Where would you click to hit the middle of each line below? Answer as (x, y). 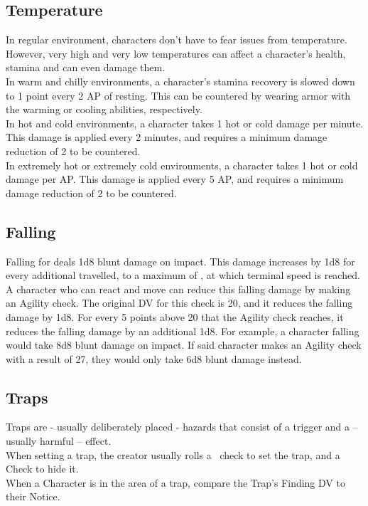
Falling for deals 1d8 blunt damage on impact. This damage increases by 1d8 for (180, 261)
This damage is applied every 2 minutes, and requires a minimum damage (167, 137)
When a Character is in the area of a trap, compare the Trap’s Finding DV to (175, 482)
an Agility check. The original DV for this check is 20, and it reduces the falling (179, 303)
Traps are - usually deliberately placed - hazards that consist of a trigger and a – (182, 427)
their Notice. (33, 496)
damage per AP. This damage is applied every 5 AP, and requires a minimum (175, 179)
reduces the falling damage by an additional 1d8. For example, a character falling (183, 331)
